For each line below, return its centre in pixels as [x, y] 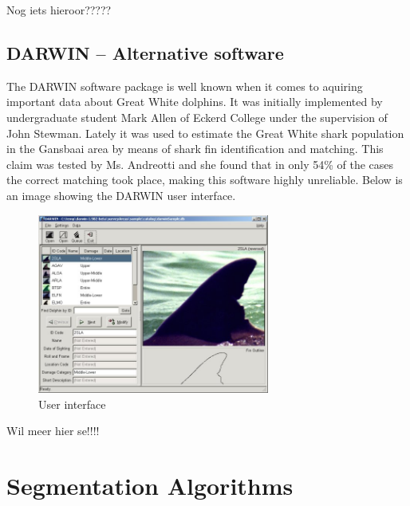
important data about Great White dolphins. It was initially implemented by [195, 102]
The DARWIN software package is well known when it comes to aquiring [185, 86]
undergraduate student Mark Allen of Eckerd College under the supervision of [197, 117]
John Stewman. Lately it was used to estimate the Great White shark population [205, 133]
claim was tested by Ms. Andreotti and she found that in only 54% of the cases [200, 164]
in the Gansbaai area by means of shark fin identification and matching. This [195, 149]
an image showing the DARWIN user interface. [121, 195]
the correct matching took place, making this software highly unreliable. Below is [205, 180]
